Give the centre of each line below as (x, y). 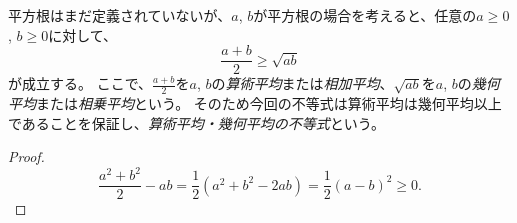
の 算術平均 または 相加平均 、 (302, 83)
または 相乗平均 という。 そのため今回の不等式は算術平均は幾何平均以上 (269, 103)
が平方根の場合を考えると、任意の (365, 15)
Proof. (26, 156)
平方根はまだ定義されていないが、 (120, 15)
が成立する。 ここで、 (80, 83)
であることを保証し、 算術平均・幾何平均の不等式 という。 (197, 122)
